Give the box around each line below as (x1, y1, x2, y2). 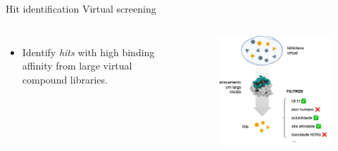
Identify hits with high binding (22, 44, 155, 59)
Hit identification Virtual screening (6, 1, 156, 15)
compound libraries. (22, 72, 108, 86)
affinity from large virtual (22, 58, 132, 73)
